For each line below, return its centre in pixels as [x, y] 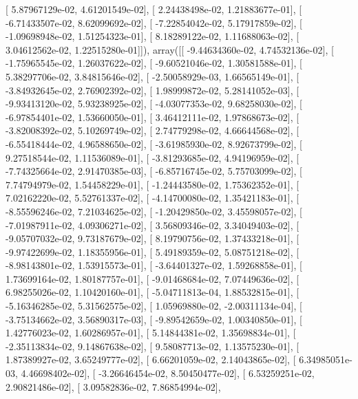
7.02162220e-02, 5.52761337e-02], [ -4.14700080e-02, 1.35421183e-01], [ [152, 198]
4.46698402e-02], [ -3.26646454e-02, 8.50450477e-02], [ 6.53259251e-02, [168, 373]
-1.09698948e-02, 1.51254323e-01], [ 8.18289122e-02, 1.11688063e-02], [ [152, 36]
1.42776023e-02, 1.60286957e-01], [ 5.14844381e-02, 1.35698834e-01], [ [151, 333]
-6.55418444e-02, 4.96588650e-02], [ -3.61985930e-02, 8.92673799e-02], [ [154, 143]
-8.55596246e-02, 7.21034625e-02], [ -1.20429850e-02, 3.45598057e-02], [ [154, 211]
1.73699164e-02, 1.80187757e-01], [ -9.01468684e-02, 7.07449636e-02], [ [152, 278]
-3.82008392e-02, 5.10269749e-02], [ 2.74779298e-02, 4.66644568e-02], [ [152, 130]
